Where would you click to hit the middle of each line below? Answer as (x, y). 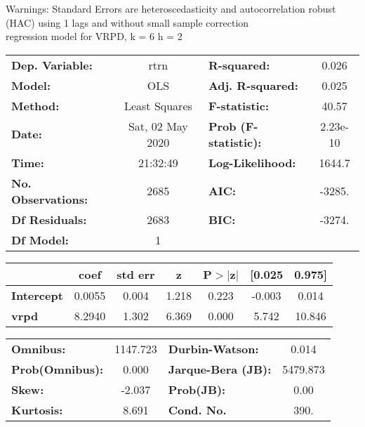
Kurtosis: (37, 409)
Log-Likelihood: (252, 162)
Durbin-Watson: (213, 348)
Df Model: (40, 239)
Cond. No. (197, 409)
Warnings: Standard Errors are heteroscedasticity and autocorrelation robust (171, 8)
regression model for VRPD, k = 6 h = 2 (94, 36)
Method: (35, 105)
